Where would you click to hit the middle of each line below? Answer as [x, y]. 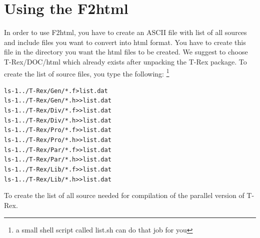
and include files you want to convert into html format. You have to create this [125, 42]
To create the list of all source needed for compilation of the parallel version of [124, 195]
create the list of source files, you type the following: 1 [87, 72]
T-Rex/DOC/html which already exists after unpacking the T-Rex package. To [125, 61]
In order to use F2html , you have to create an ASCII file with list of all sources [125, 32]
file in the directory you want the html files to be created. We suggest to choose [126, 52]
